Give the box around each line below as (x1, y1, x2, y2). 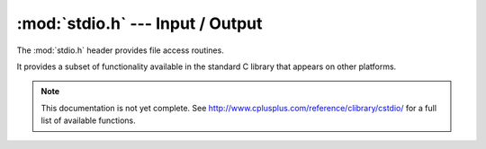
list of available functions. (40, 115, 137, 126)
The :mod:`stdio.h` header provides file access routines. (16, 45, 224, 56)
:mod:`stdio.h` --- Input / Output (16, 13, 263, 33)
